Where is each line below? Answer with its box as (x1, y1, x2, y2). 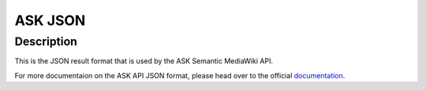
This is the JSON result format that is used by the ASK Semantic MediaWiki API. (14, 56, 274, 66)
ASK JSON (14, 12, 86, 29)
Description (14, 34, 78, 49)
